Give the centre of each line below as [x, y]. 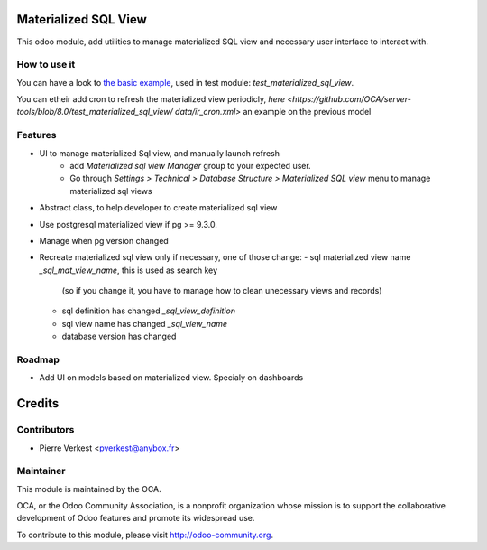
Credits [38, 403]
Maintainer [41, 471]
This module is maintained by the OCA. [89, 489]
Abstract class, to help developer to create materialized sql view [158, 208]
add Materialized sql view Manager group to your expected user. [190, 165]
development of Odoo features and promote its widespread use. [136, 518]
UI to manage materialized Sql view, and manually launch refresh [159, 153]
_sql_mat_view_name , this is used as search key [129, 270]
